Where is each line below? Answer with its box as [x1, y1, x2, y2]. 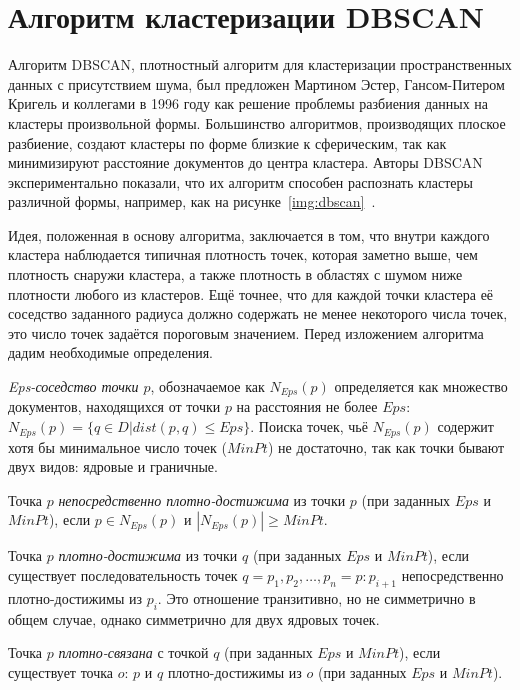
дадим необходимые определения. [8, 342, 213, 363]
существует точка [8, 661, 114, 682]
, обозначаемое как [150, 376, 265, 397]
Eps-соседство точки [8, 376, 139, 397]
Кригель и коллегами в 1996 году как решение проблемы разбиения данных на [8, 93, 489, 114]
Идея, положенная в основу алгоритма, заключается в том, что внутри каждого [8, 224, 490, 245]
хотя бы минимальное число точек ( [8, 436, 227, 457]
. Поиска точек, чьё [250, 416, 368, 437]
